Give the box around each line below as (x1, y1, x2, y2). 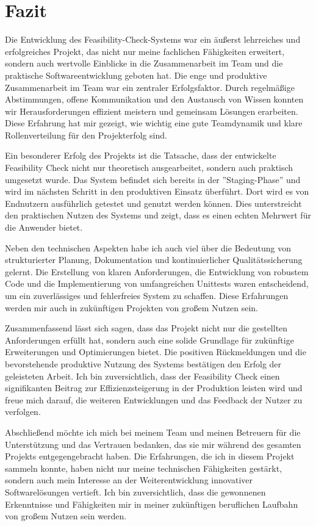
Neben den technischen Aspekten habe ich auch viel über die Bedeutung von (5, 241, 291, 254)
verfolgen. (5, 405, 41, 418)
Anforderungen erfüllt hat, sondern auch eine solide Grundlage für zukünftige (5, 333, 294, 346)
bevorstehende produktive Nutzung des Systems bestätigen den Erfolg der (5, 357, 282, 370)
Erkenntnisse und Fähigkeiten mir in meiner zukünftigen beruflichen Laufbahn (5, 497, 298, 510)
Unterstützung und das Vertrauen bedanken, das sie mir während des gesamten (5, 438, 301, 450)
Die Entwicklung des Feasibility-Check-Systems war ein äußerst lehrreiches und (5, 33, 301, 46)
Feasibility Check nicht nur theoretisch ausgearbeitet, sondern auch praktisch (5, 161, 293, 174)
